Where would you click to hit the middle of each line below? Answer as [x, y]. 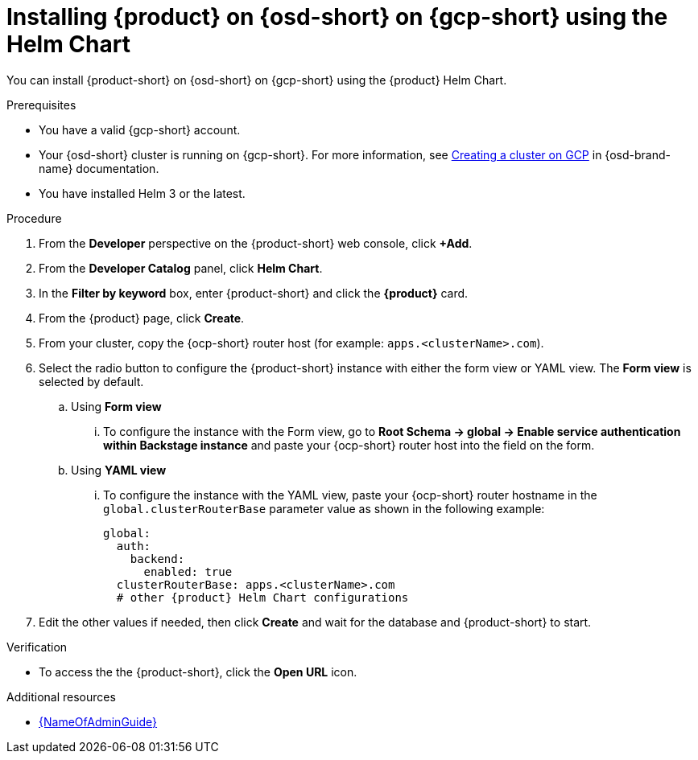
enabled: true [188, 571]
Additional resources [61, 696]
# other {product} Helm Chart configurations [262, 597]
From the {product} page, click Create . [142, 318]
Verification [37, 647]
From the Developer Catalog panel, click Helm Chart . [181, 268]
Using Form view [116, 406]
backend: [157, 559]
